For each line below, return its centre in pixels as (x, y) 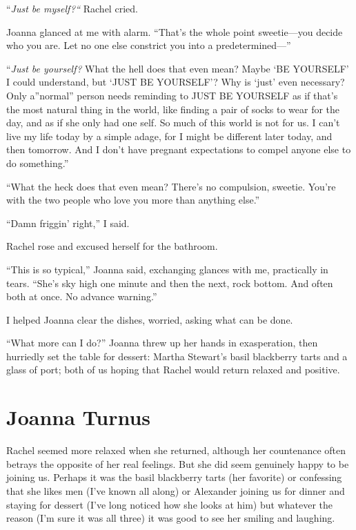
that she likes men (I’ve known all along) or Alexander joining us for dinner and (176, 490)
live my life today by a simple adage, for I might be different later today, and (169, 136)
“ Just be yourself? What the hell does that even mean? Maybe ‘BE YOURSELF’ (178, 68)
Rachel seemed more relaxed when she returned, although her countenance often (176, 450)
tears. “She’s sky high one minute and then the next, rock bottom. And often (170, 283)
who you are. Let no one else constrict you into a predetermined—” (149, 45)
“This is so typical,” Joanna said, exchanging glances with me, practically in (167, 269)
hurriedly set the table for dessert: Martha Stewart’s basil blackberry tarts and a (177, 356)
